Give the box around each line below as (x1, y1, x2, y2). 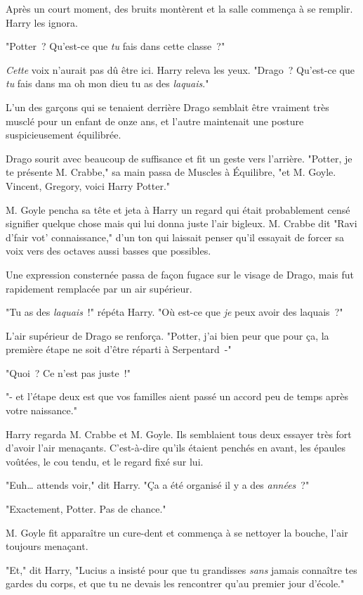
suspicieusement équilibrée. (6, 127, 121, 142)
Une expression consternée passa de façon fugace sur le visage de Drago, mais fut (6, 267, 354, 281)
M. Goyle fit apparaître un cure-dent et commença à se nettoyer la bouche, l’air (6, 525, 348, 539)
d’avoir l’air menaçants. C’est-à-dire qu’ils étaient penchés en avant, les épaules (6, 440, 345, 455)
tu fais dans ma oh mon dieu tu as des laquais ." (6, 76, 209, 91)
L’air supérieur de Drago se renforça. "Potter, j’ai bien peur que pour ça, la (6, 328, 329, 343)
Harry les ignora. (6, 15, 78, 30)
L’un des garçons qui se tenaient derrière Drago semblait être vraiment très (6, 99, 329, 114)
